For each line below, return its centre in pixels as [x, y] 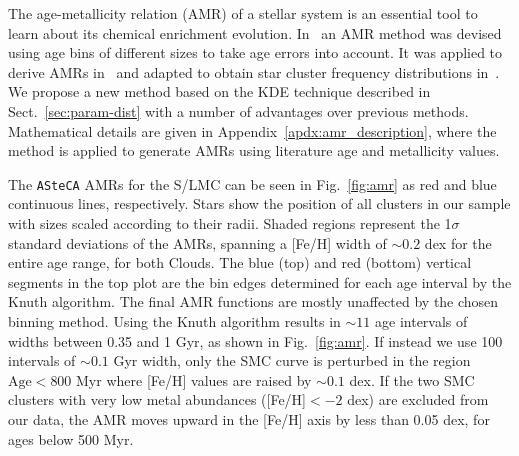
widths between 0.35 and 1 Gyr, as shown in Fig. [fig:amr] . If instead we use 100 [255, 340]
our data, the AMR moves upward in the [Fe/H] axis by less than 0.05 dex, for [249, 418]
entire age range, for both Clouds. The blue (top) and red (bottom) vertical [240, 262]
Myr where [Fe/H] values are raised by [194, 379]
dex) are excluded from [418, 399]
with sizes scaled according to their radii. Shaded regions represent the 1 [230, 223]
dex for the [458, 242]
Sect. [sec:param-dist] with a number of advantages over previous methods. [238, 110]
